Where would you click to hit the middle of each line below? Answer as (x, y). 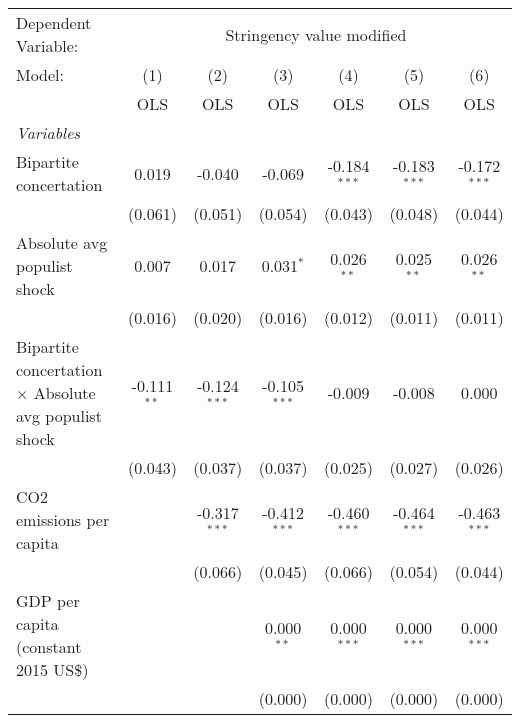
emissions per (63, 519)
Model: (40, 74)
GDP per (48, 600)
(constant (49, 646)
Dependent (54, 22)
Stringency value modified (316, 34)
